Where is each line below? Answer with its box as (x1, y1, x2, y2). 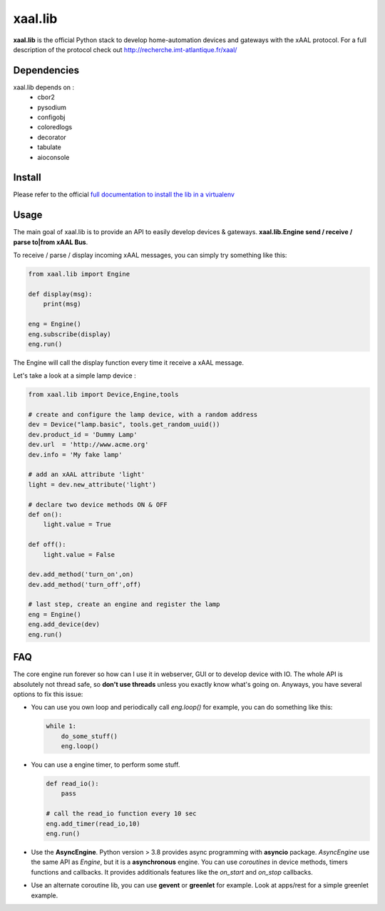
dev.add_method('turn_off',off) (28, 580, 142, 588)
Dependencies (13, 64, 80, 76)
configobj (37, 113, 66, 121)
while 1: (46, 722, 77, 730)
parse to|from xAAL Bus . (13, 238, 88, 246)
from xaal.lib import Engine (28, 270, 130, 278)
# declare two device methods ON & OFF (28, 500, 168, 508)
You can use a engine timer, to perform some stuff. (31, 760, 180, 769)
